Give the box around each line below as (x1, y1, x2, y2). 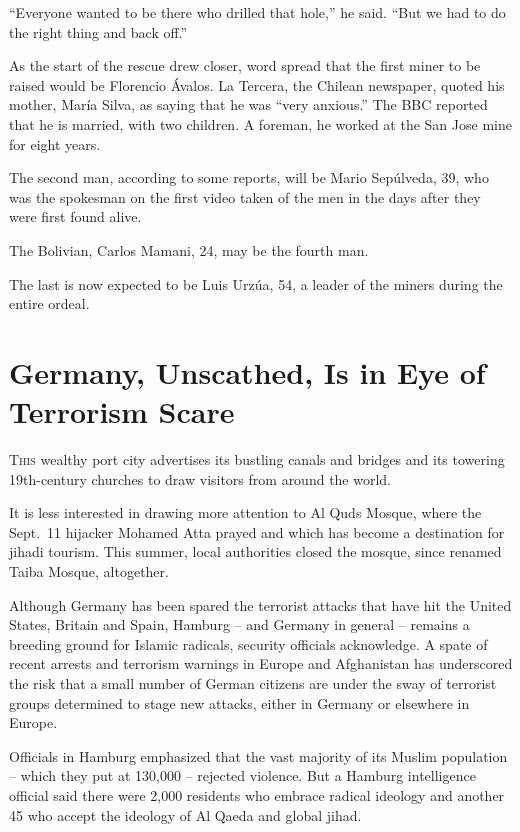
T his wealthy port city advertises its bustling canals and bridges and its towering (9, 449, 505, 470)
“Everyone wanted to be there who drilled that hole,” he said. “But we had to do (9, 2, 506, 22)
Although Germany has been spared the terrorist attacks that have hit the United (9, 594, 512, 615)
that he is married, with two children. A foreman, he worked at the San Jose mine (9, 113, 512, 134)
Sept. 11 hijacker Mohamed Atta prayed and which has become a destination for (9, 521, 505, 542)
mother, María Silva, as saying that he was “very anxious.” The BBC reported (9, 94, 488, 115)
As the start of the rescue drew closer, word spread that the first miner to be (9, 55, 481, 76)
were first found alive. (9, 206, 142, 227)
